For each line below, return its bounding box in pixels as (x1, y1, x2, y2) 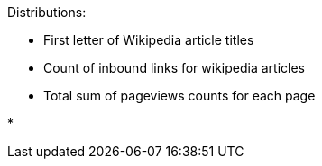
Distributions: (7, 4, 87, 20)
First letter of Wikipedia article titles (43, 32, 254, 48)
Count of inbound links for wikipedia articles (43, 60, 306, 75)
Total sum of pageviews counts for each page (43, 88, 316, 103)
